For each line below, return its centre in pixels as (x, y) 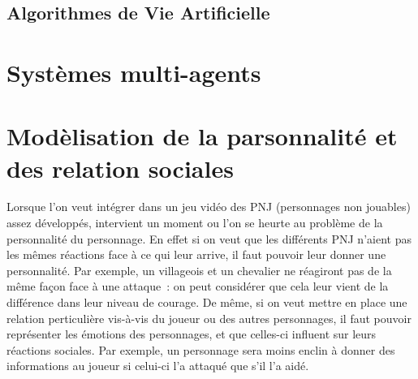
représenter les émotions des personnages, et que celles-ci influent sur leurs (192, 334)
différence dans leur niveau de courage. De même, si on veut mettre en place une (207, 302)
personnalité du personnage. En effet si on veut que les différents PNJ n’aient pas (209, 238)
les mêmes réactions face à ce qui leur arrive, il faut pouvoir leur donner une (196, 254)
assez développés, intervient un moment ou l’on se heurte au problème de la (195, 223)
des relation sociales (120, 168)
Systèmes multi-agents (134, 72)
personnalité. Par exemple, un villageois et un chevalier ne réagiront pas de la (199, 270)
